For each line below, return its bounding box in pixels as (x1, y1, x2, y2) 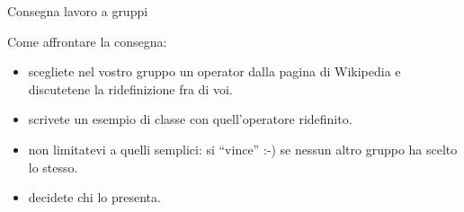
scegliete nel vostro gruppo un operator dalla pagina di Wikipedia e (28, 62, 401, 81)
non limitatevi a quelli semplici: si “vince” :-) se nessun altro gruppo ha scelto (28, 139, 458, 158)
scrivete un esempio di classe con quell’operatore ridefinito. (28, 110, 352, 128)
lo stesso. (28, 157, 78, 176)
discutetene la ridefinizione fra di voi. (28, 79, 233, 98)
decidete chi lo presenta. (28, 188, 161, 207)
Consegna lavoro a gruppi (7, 2, 148, 20)
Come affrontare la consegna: (7, 31, 167, 50)
